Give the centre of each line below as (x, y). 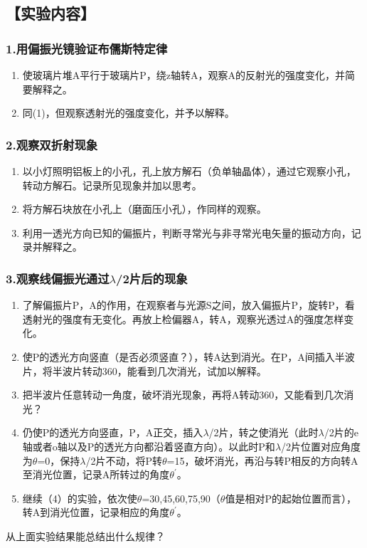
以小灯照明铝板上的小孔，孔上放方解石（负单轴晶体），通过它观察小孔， (189, 171)
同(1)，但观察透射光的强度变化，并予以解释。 (128, 113)
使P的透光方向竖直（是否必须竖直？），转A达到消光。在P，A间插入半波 (188, 356)
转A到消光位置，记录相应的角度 (96, 512)
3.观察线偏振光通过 (58, 278)
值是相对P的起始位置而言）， (291, 498)
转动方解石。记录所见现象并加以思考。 (112, 185)
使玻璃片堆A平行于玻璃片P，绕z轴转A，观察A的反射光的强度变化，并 (184, 75)
